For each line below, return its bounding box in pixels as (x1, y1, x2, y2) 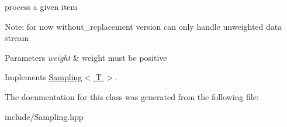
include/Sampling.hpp (5, 110, 84, 122)
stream (5, 32, 29, 44)
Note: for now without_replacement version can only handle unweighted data (5, 20, 282, 32)
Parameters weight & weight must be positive (5, 51, 167, 63)
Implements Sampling (5, 71, 82, 83)
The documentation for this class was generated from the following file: (5, 90, 259, 102)
